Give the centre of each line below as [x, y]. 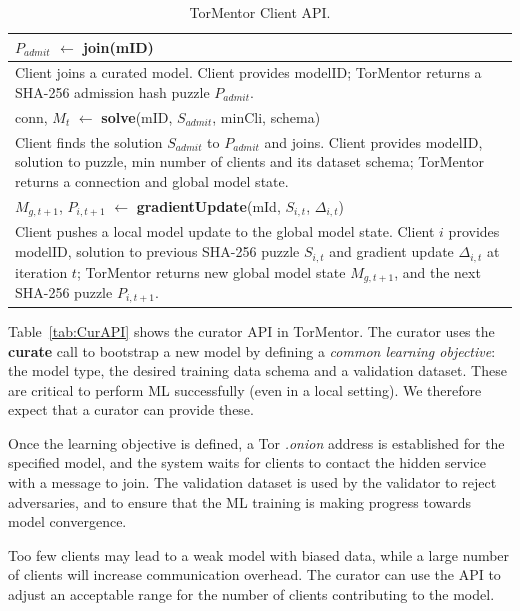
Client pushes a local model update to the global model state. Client [225, 231]
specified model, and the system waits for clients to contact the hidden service [247, 462]
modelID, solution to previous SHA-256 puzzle [157, 251]
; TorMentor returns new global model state [211, 271]
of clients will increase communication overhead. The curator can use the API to [254, 574]
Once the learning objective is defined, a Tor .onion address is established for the [256, 442]
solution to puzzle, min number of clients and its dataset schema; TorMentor [250, 161]
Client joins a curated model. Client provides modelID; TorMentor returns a [248, 72]
